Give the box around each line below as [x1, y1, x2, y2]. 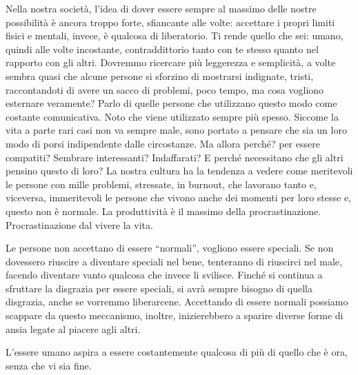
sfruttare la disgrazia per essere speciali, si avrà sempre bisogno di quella [6, 281, 312, 295]
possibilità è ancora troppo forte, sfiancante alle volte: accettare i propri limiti [6, 14, 335, 29]
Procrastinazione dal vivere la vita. [6, 217, 153, 232]
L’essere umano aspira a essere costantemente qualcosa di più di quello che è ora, [6, 345, 348, 359]
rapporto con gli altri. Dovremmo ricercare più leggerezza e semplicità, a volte [6, 55, 336, 70]
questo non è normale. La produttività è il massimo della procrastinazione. [6, 203, 321, 218]
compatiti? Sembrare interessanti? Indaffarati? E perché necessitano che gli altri [6, 150, 344, 164]
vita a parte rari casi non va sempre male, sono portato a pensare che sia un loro [6, 123, 347, 137]
